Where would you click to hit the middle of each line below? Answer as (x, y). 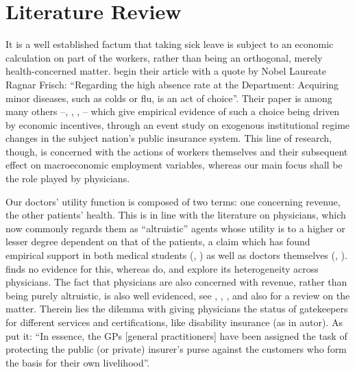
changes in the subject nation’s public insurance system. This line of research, (169, 138)
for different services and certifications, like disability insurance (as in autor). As (174, 322)
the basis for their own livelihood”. (78, 362)
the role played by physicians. (68, 178)
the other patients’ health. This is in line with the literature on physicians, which (176, 215)
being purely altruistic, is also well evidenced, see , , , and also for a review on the (178, 295)
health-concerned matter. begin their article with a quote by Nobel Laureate (166, 71)
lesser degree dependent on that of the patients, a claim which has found (158, 241)
